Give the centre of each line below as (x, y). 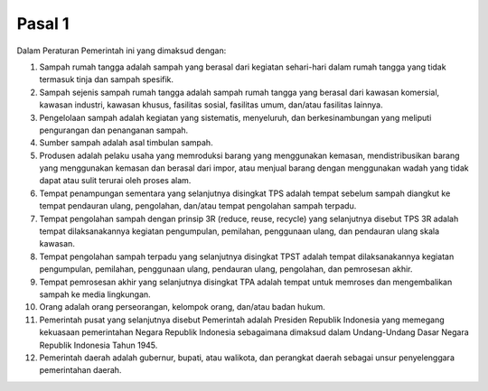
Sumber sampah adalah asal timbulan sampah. (126, 143)
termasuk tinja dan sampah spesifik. (107, 79)
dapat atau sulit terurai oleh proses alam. (115, 181)
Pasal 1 (43, 23)
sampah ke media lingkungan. (95, 294)
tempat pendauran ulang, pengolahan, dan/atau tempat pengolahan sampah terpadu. (198, 206)
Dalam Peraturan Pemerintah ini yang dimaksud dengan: (122, 51)
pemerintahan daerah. (80, 370)
